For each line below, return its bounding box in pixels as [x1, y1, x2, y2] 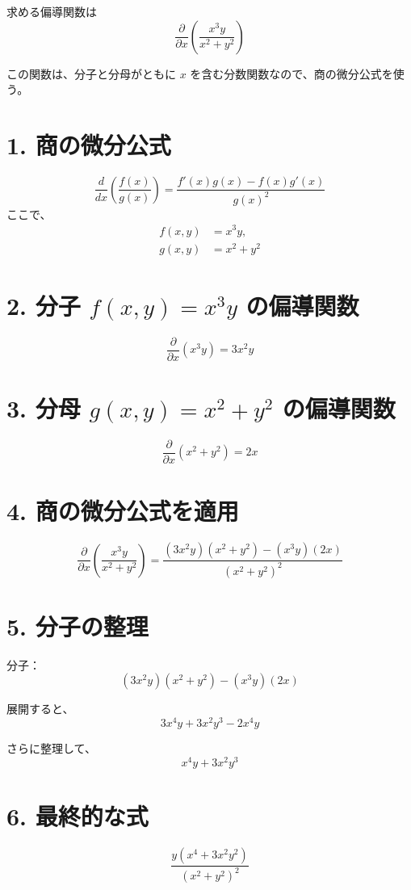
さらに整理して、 [6, 739, 96, 756]
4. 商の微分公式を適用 [6, 494, 239, 527]
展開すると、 [6, 700, 74, 717]
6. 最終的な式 [6, 799, 149, 832]
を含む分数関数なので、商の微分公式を [190, 65, 393, 82]
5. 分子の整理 [6, 609, 149, 642]
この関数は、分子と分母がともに [6, 65, 176, 82]
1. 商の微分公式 [6, 128, 171, 161]
